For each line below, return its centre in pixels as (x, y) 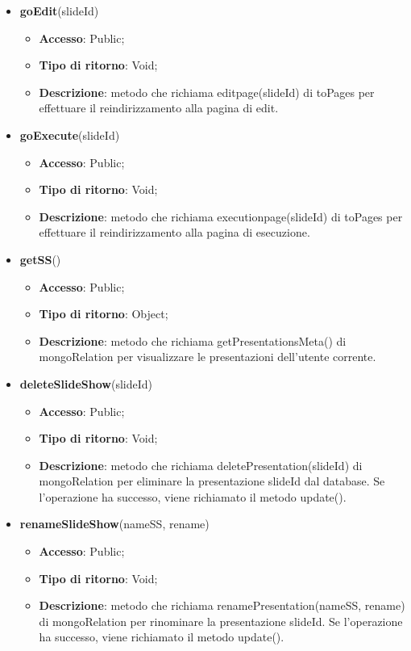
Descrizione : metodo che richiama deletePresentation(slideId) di (201, 465)
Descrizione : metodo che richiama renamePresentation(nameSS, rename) (222, 605)
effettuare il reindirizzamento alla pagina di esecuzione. (174, 232)
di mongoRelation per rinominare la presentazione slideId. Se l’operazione (221, 621)
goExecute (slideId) (70, 134)
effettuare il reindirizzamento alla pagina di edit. (159, 108)
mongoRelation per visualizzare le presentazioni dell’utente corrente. (208, 357)
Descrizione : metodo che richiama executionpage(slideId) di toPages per (221, 216)
